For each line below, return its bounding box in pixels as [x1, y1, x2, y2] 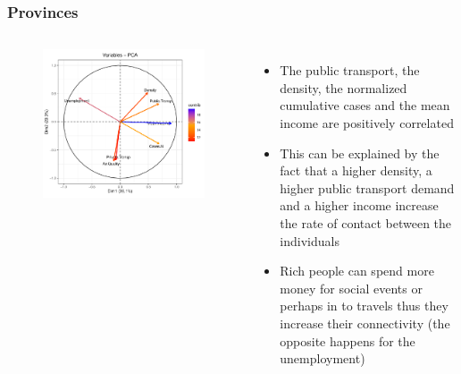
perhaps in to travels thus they [280, 296, 448, 315]
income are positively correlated [280, 114, 454, 132]
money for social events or [280, 278, 423, 297]
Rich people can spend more [280, 261, 434, 280]
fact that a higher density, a [280, 161, 432, 180]
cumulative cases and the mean [280, 96, 450, 115]
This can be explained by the [280, 143, 440, 162]
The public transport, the [280, 61, 420, 80]
